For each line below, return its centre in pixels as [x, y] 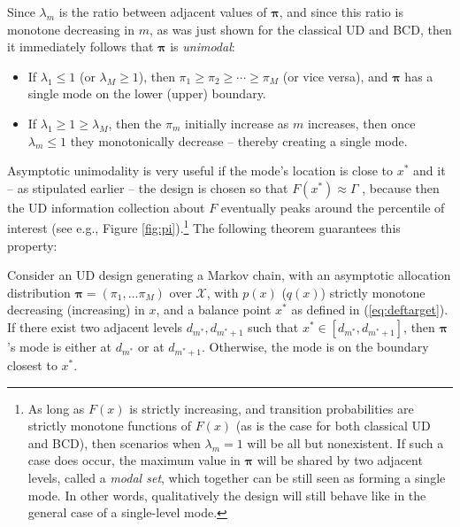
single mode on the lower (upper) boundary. [147, 93]
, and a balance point [214, 310]
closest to [32, 364]
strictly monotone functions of [109, 426]
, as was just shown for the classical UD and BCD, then [300, 29]
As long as [56, 408]
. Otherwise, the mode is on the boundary [315, 346]
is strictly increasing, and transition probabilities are [272, 408]
